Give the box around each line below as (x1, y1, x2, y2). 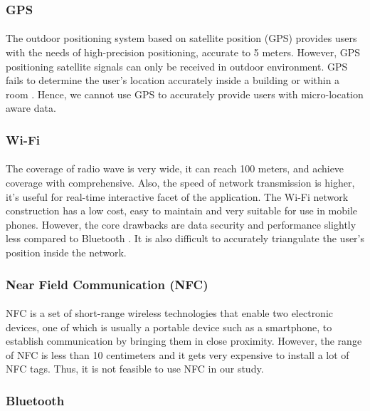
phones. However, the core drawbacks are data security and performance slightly (6, 217, 356, 231)
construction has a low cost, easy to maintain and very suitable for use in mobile (6, 203, 358, 218)
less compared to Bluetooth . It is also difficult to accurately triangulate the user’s (6, 231, 365, 246)
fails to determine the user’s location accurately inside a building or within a (6, 73, 340, 88)
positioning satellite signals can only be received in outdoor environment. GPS (6, 58, 348, 73)
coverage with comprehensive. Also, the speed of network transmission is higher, (6, 175, 355, 190)
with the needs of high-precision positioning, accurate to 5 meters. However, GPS (6, 45, 361, 60)
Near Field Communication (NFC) (6, 275, 208, 293)
